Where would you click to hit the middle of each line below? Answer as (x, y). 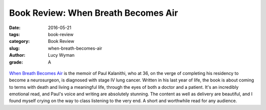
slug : (14, 48)
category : (19, 41)
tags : (15, 34)
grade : (16, 62)
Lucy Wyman (61, 55)
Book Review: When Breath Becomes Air (94, 13)
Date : (15, 28)
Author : (17, 55)
